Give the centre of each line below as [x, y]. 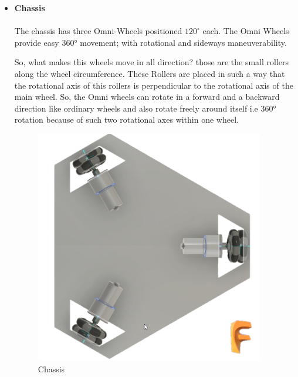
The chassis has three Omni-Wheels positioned [98, 31]
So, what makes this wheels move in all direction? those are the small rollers [152, 62]
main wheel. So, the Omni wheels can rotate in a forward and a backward [147, 97]
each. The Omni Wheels [246, 31]
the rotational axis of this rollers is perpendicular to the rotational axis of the [154, 85]
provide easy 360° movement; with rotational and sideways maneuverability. [150, 42]
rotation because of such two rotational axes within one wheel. [126, 120]
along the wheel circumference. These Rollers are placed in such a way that [150, 73]
